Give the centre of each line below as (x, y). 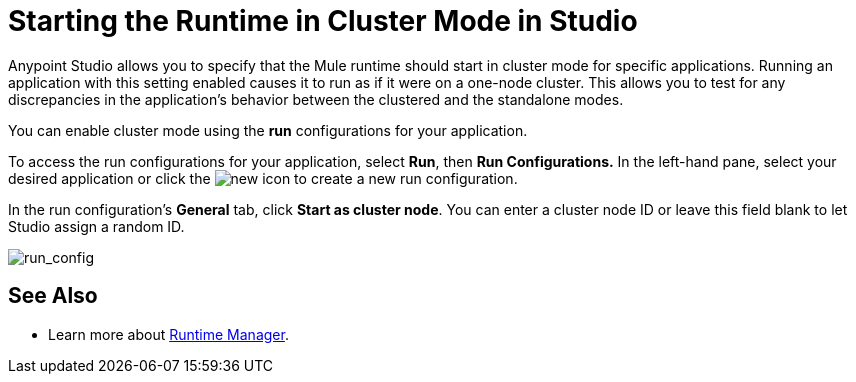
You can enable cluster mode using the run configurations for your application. (268, 130)
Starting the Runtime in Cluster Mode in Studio (323, 21)
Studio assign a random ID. (96, 226)
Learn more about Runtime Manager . (168, 334)
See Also (53, 296)
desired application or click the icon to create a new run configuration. (263, 178)
